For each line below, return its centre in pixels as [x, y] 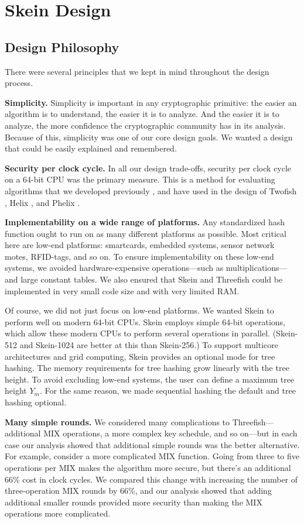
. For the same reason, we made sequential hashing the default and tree [168, 390]
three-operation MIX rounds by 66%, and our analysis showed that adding [138, 491]
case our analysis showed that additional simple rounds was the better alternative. [152, 444]
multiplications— [257, 268]
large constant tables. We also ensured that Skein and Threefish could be [152, 279]
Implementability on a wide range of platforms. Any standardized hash [145, 222]
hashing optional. [36, 402]
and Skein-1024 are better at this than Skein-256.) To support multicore [149, 345]
